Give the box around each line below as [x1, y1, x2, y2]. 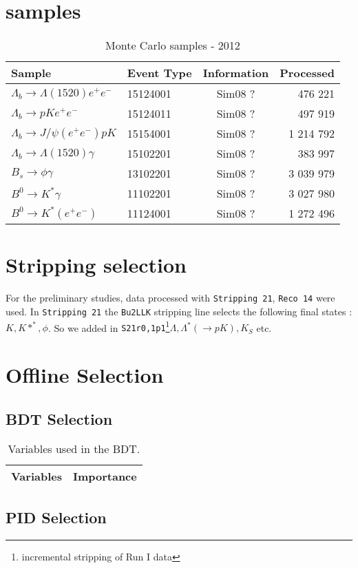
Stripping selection [6, 251, 187, 279]
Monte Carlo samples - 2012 [105, 37, 240, 54]
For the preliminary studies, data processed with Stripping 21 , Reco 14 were [6, 291, 335, 305]
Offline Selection [6, 361, 164, 389]
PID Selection [6, 506, 107, 527]
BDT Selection [6, 408, 113, 429]
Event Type [127, 65, 192, 81]
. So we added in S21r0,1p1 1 [48, 318, 170, 335]
